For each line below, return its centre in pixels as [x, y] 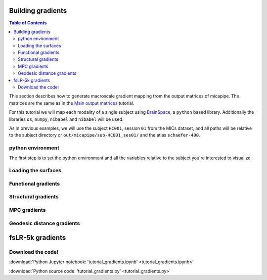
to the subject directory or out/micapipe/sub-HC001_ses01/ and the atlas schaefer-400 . [105, 135]
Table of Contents [28, 23]
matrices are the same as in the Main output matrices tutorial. [72, 103]
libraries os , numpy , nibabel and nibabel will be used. [66, 119]
